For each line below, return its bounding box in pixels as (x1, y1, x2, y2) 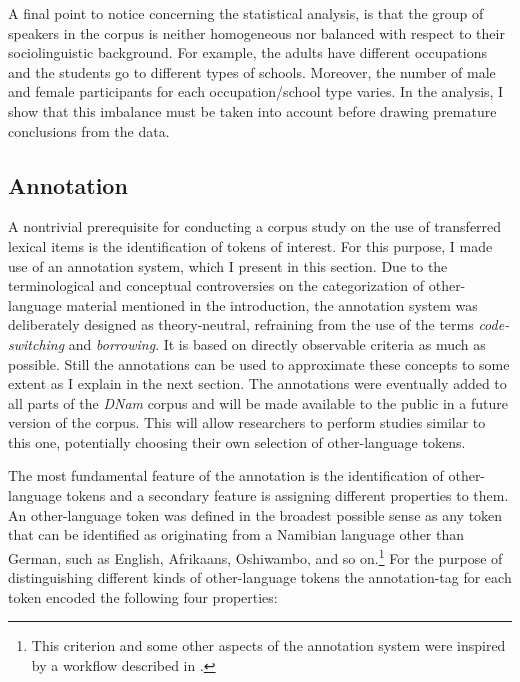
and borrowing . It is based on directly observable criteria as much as (68, 333, 486, 354)
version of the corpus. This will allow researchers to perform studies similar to (8, 412, 486, 433)
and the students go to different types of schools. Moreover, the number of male (8, 61, 496, 82)
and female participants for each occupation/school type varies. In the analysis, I (8, 81, 504, 102)
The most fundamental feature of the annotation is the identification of (8, 465, 444, 486)
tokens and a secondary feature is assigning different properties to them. (66, 485, 509, 506)
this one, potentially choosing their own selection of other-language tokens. (8, 431, 466, 452)
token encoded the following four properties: (8, 586, 278, 607)
